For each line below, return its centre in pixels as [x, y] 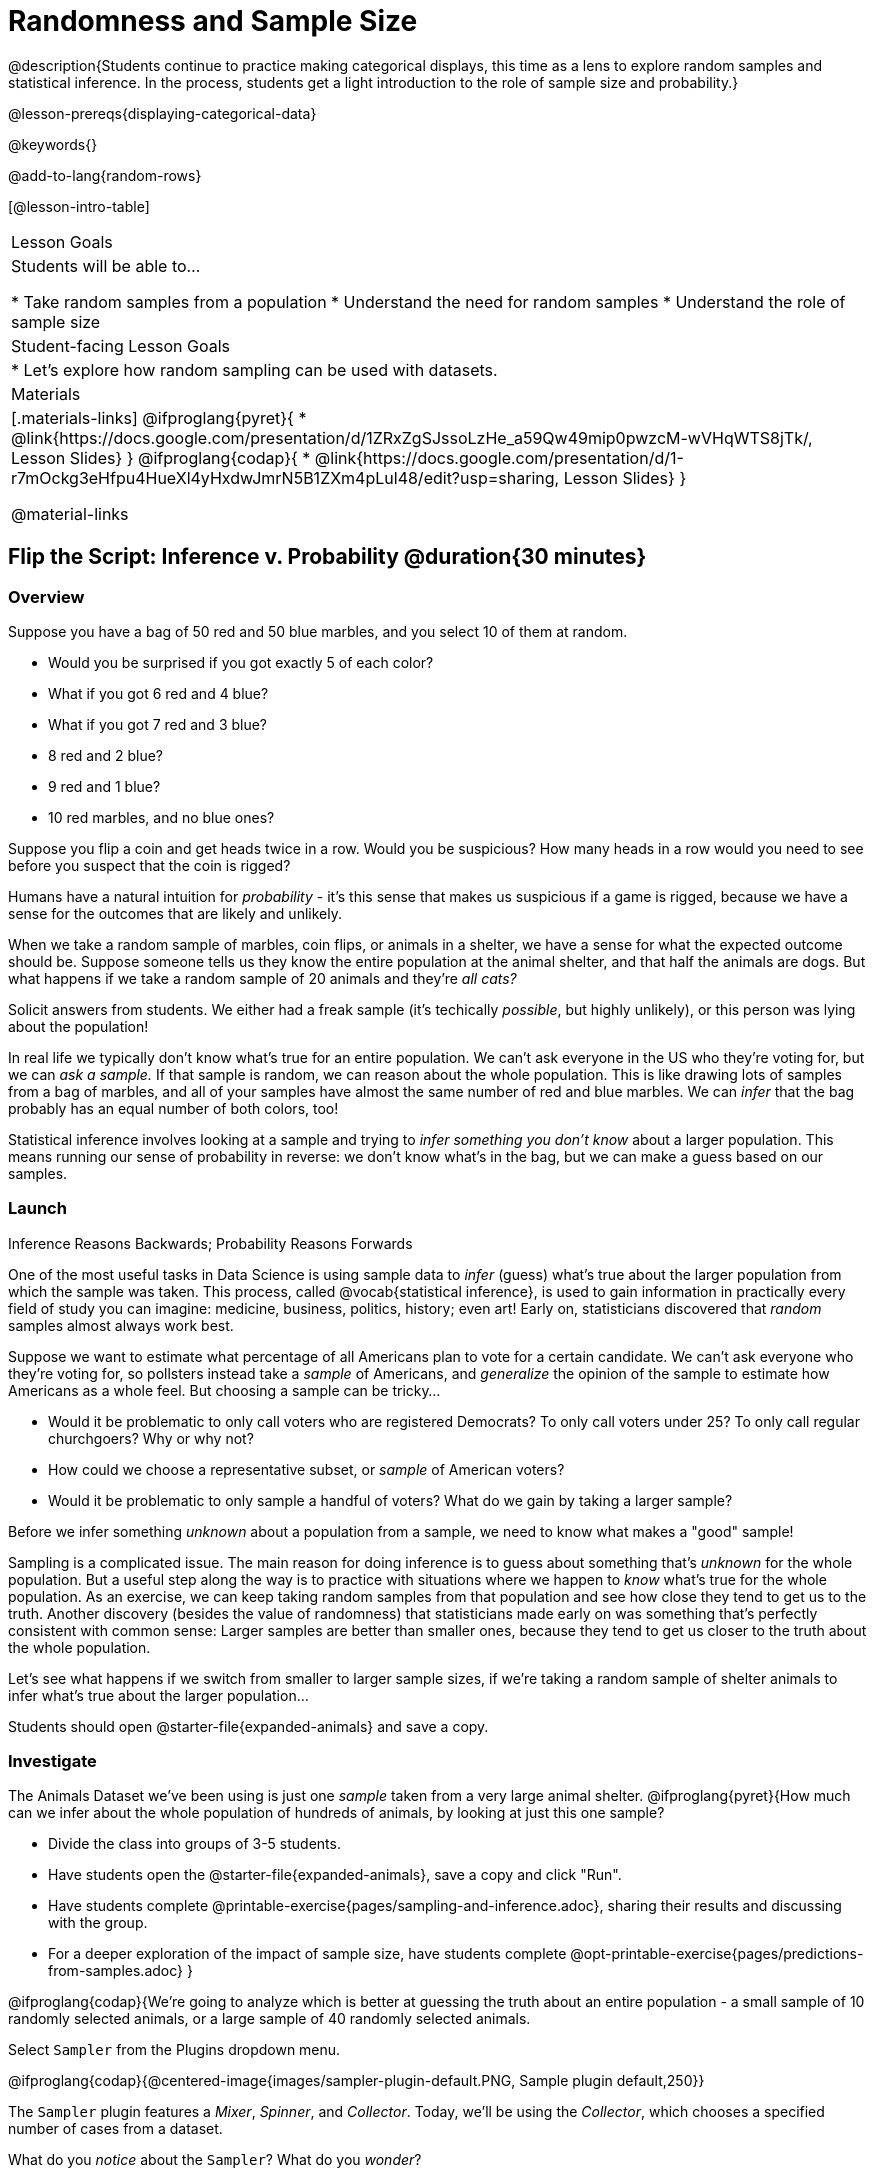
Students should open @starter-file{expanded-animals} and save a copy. [248, 1726]
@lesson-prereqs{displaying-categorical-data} [162, 113]
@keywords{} [53, 144]
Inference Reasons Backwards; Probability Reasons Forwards [210, 1243]
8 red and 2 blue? [105, 755]
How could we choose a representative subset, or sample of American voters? [306, 1469]
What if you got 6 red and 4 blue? [158, 693]
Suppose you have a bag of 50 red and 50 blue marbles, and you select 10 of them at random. [318, 631]
